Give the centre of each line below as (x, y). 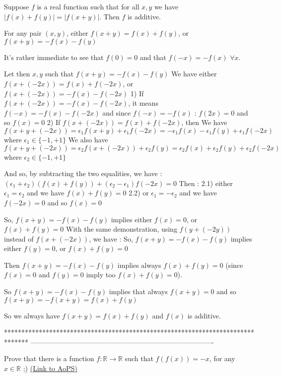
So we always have (32, 315)
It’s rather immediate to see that (54, 57)
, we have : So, (111, 238)
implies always (139, 265)
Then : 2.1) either (206, 183)
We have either (194, 74)
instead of (19, 238)
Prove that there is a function (49, 358)
